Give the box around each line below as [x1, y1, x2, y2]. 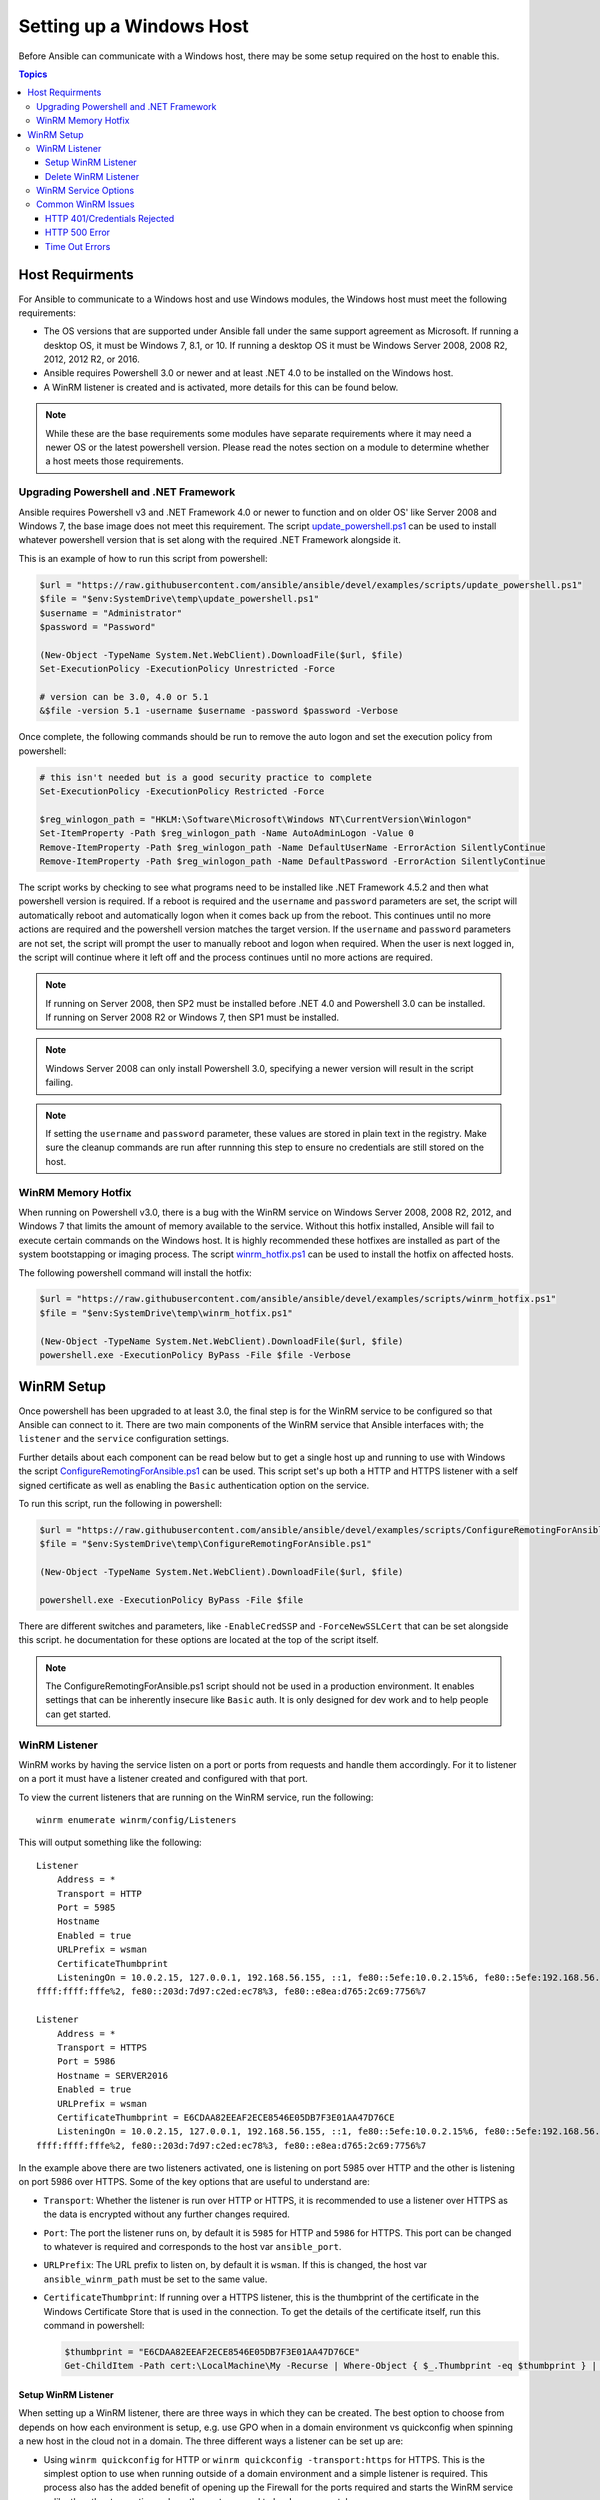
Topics [18, 68, 48, 80]
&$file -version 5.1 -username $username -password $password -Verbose [39, 705, 399, 717]
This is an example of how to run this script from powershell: [18, 552, 269, 564]
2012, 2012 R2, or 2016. [43, 353, 140, 365]
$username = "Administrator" [39, 607, 183, 619]
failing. [45, 1076, 74, 1089]
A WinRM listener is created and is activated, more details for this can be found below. [43, 381, 399, 393]
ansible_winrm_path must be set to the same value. [43, 2273, 268, 2285]
